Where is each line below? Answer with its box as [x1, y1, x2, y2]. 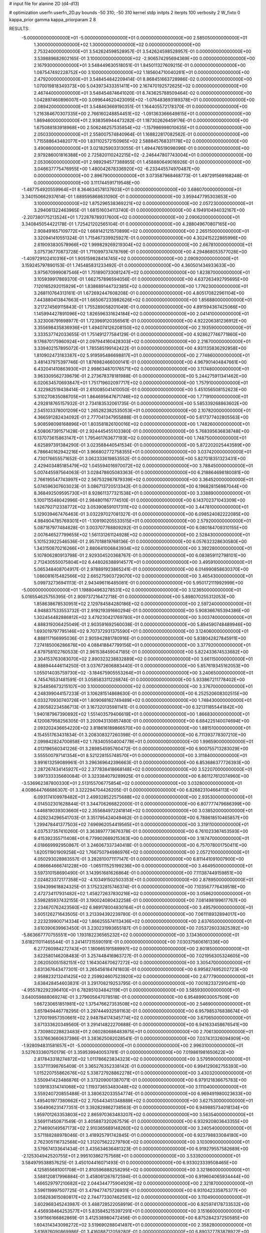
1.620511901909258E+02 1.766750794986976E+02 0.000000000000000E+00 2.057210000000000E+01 [33, 849, 250, 855]
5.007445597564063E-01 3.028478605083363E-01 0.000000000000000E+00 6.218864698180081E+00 [33, 470, 250, 475]
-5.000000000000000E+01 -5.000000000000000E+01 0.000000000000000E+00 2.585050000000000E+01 [21, 35, 247, 40]
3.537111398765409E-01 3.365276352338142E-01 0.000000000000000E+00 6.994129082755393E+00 [33, 1063, 247, 1069]
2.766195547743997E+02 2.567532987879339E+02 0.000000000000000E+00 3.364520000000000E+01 [33, 476, 253, 482]
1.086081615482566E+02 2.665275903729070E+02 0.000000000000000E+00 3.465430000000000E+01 [33, 573, 253, 579]
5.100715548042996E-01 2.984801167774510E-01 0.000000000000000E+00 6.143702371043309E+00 [33, 497, 246, 503]
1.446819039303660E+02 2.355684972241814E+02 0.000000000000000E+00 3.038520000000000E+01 [33, 808, 253, 814]
